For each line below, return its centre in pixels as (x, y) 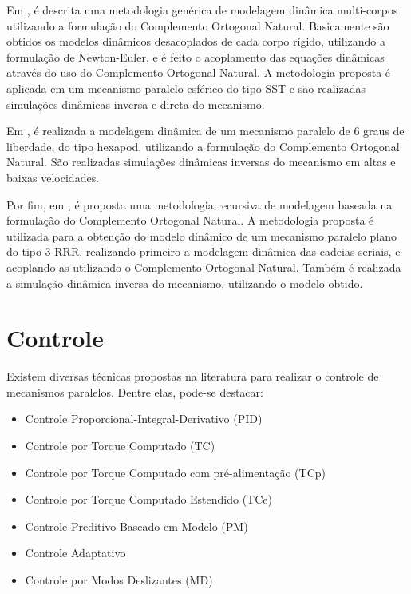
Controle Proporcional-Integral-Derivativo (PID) (144, 419)
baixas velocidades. (53, 177)
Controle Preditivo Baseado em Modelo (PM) (136, 526)
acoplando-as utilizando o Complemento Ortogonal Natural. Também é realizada (204, 267)
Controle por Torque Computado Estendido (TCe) (148, 499)
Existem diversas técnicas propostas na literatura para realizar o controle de (193, 376)
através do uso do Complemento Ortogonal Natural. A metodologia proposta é (199, 72)
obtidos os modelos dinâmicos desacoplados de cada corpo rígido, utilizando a (196, 41)
